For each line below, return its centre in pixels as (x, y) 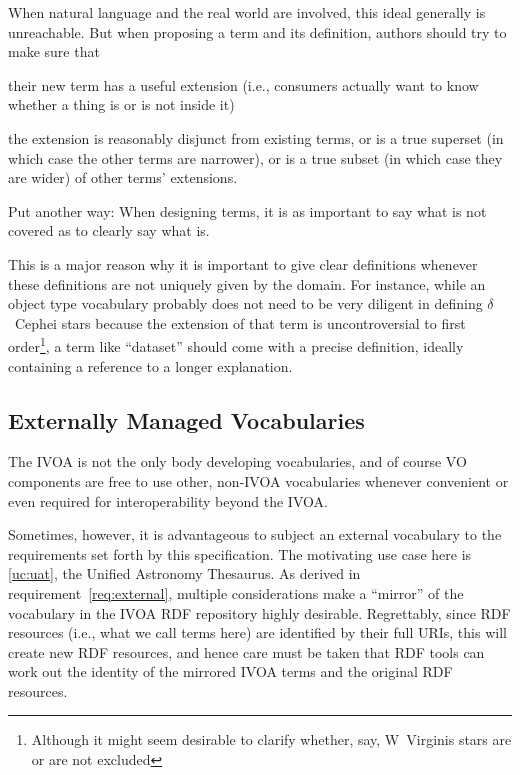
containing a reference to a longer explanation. (150, 365)
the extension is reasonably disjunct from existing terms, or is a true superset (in (256, 137)
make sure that (54, 51)
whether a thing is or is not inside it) (121, 104)
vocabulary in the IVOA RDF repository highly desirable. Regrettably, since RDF (259, 612)
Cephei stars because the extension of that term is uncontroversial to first (240, 322)
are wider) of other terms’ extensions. (123, 177)
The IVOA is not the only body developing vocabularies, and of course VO (237, 461)
